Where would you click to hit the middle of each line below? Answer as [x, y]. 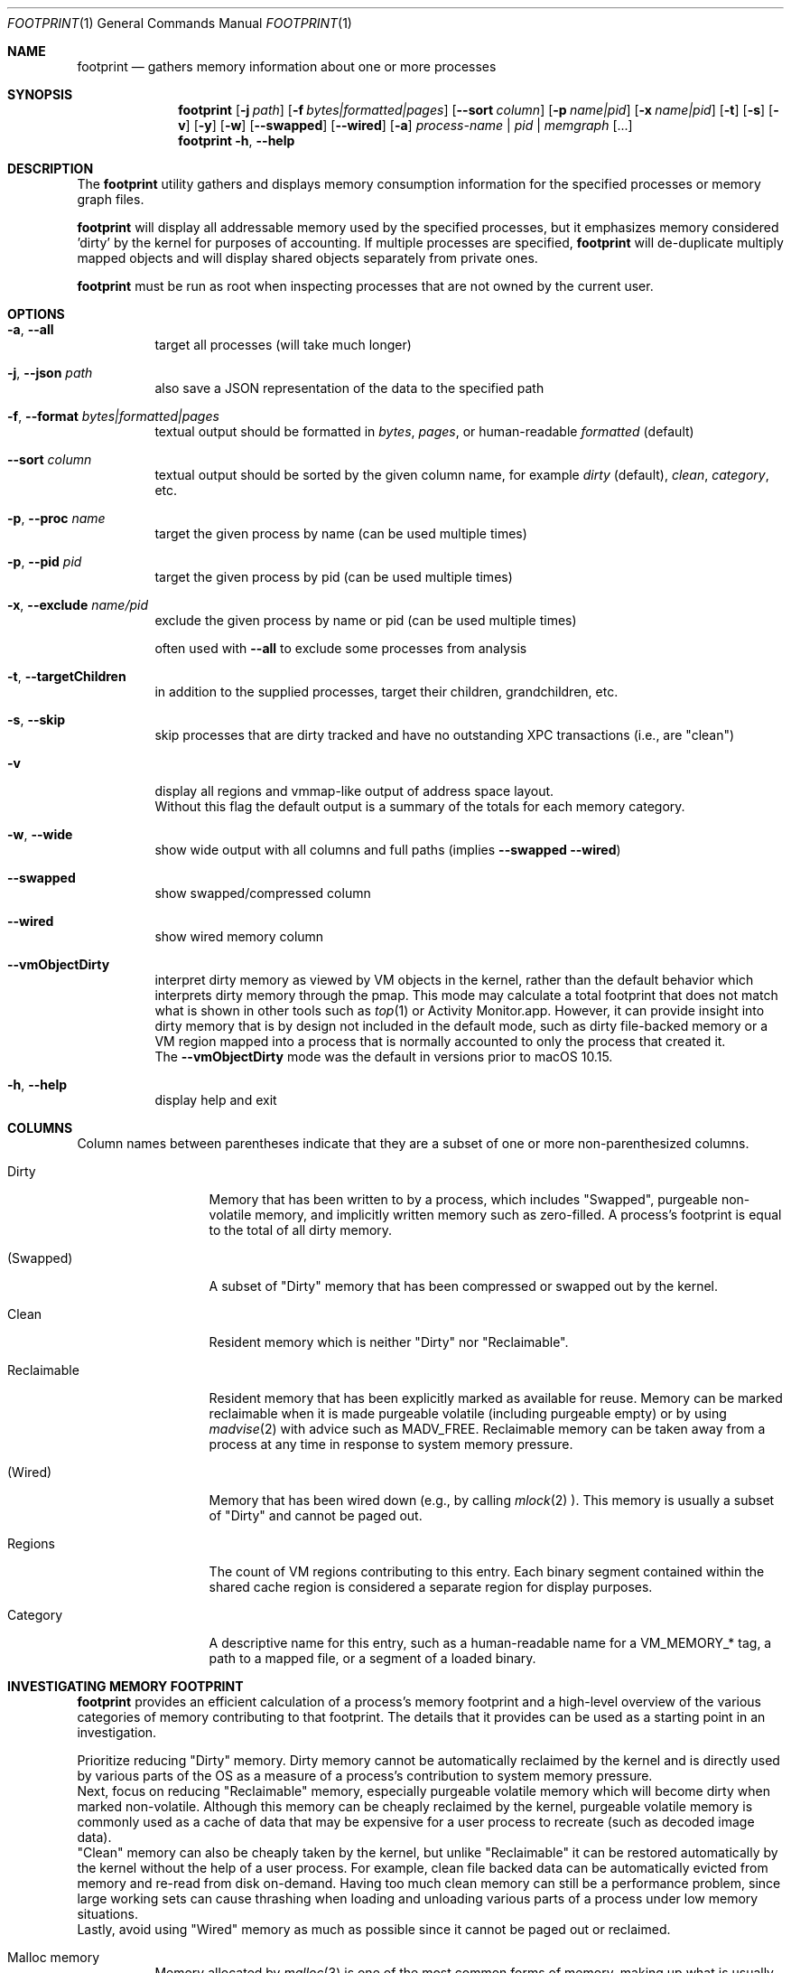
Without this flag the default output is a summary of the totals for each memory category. [420, 806]
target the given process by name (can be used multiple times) [341, 533]
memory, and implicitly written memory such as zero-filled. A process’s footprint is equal [518, 1215]
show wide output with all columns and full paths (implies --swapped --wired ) [388, 850]
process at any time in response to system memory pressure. [391, 1444]
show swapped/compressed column [263, 893]
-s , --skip [37, 720]
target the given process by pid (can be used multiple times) [334, 577]
